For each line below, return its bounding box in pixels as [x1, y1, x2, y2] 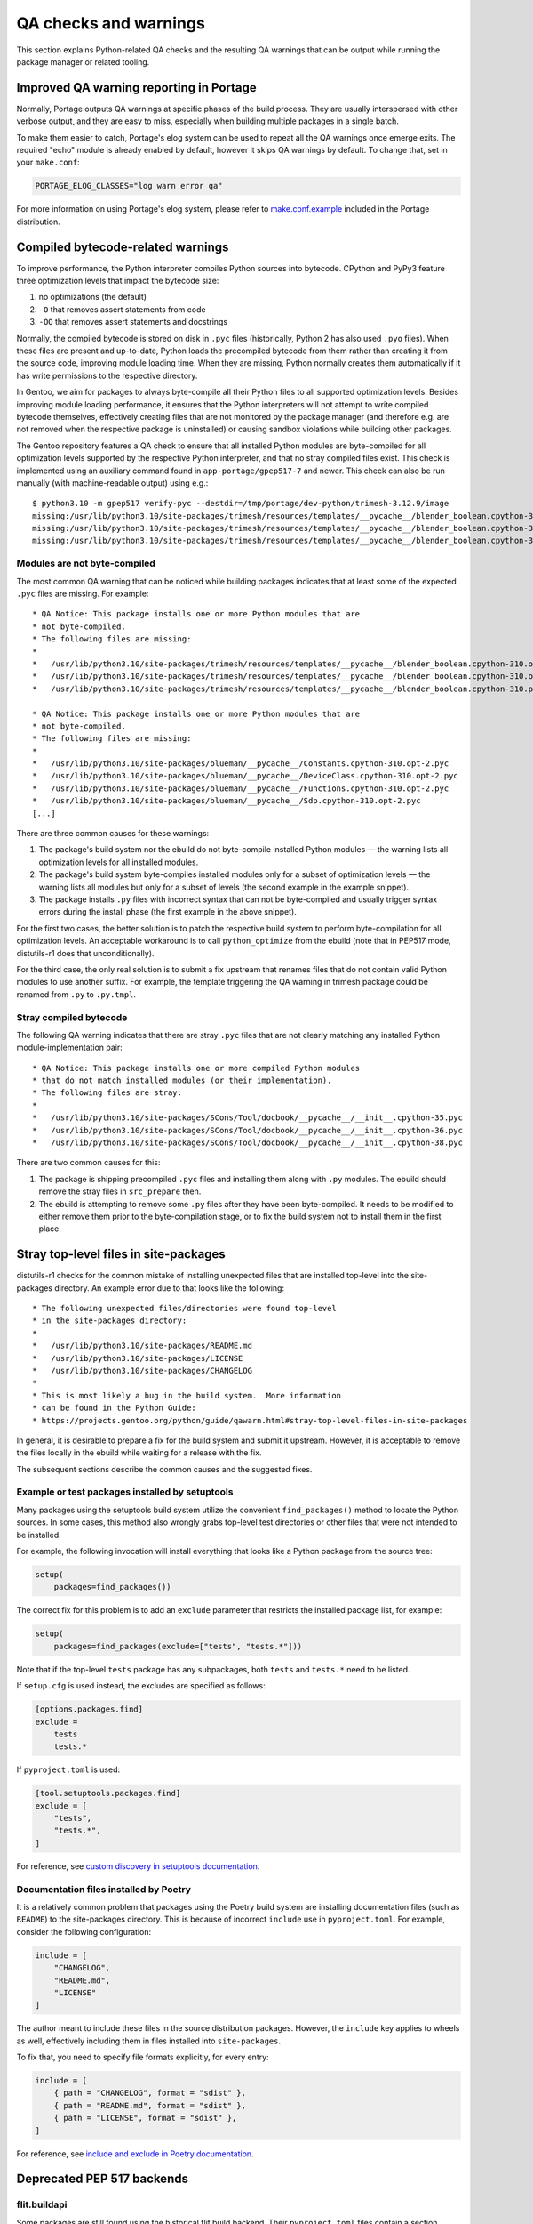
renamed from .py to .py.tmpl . [16, 988, 137, 1000]
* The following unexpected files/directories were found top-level [32, 1303, 337, 1314]
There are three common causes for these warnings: [16, 828, 210, 839]
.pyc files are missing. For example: [16, 588, 149, 600]
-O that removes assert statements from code [38, 303, 206, 315]
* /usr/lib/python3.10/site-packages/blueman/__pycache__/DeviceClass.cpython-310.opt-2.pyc [32, 770, 459, 781]
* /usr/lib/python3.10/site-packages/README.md [32, 1341, 253, 1351]
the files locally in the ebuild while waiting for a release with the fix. [16, 1447, 262, 1458]
